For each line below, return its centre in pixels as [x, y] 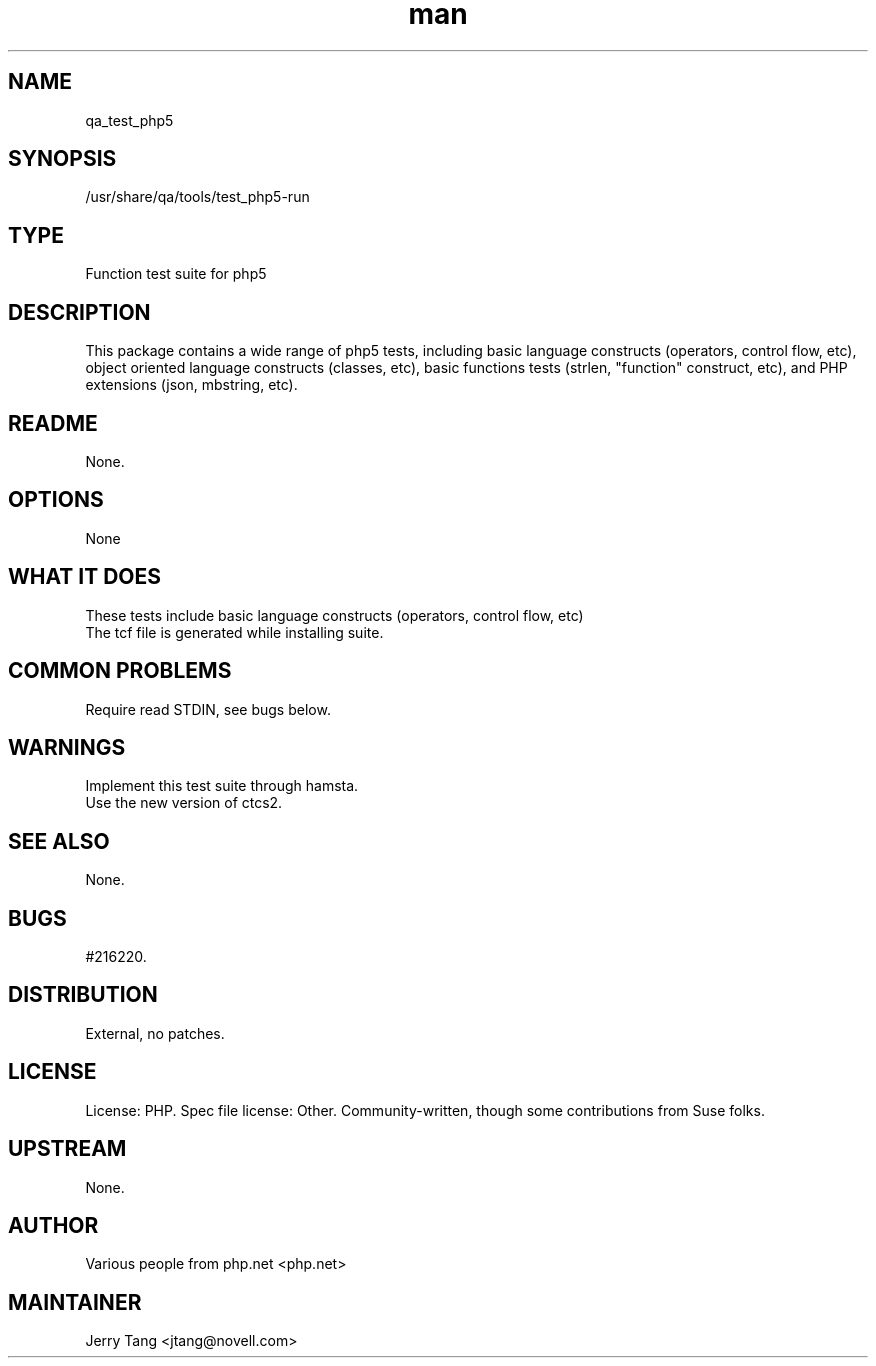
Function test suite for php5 [176, 274]
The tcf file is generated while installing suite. [234, 632]
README [53, 423]
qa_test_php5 [129, 120]
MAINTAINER [75, 1302]
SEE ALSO [59, 841]
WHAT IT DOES [85, 577]
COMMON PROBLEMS [120, 671]
